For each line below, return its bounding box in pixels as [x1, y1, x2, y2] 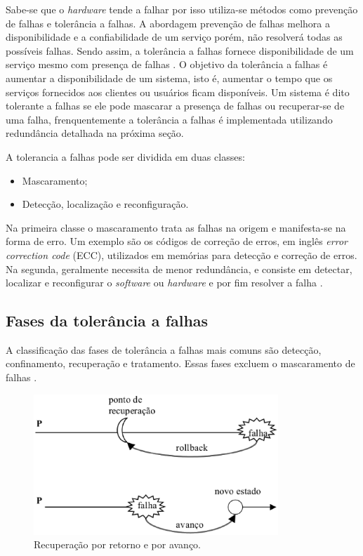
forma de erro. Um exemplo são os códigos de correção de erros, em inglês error [6, 234, 348, 249]
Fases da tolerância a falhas [6, 310, 209, 331]
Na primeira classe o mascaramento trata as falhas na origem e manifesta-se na [6, 220, 346, 234]
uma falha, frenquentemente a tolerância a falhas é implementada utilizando [6, 112, 333, 126]
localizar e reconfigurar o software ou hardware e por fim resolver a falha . [6, 275, 323, 290]
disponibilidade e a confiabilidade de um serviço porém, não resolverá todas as [6, 29, 343, 44]
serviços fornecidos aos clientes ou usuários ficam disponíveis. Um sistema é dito [6, 84, 350, 99]
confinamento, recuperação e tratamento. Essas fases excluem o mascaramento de [6, 356, 355, 371]
